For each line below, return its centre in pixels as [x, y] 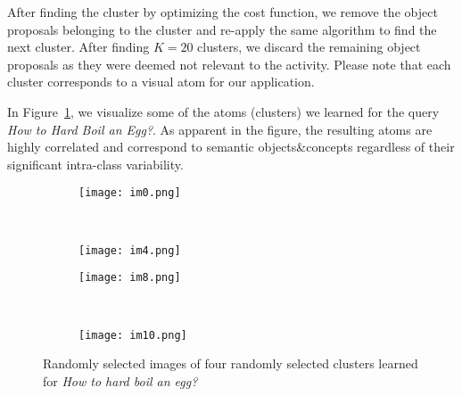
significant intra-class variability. [95, 164]
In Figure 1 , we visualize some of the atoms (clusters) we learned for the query [223, 111]
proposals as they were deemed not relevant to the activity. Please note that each [229, 64]
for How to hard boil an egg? [120, 380]
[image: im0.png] [130, 193]
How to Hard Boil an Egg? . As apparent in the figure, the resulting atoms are [220, 129]
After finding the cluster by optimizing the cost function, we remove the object [223, 12]
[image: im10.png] [133, 335]
